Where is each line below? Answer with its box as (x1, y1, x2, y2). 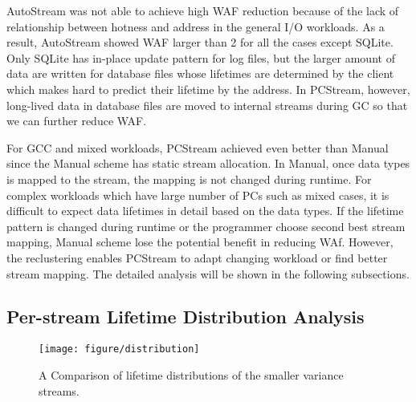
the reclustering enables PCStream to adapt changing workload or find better (6, 249, 388, 266)
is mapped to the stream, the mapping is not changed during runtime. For (6, 170, 372, 187)
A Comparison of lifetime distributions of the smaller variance (39, 366, 344, 383)
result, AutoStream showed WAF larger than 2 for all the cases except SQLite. (6, 34, 394, 51)
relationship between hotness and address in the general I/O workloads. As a (6, 18, 385, 35)
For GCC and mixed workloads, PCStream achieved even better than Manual (6, 139, 389, 156)
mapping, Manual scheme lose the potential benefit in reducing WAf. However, (6, 233, 394, 250)
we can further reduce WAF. (6, 112, 147, 129)
